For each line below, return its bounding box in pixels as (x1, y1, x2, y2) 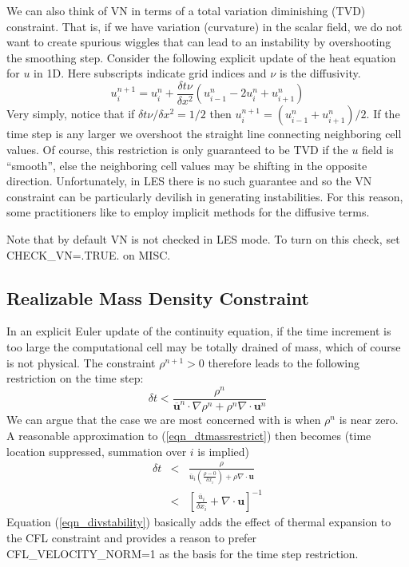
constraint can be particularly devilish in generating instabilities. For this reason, (6, 188, 403, 204)
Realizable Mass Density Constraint (6, 285, 309, 310)
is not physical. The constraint (6, 354, 156, 371)
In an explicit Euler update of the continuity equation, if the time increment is (6, 323, 391, 339)
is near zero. (339, 411, 399, 428)
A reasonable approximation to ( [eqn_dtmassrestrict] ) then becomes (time (6, 427, 371, 444)
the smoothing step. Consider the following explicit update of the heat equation (6, 49, 396, 65)
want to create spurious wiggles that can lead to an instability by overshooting (6, 34, 391, 50)
